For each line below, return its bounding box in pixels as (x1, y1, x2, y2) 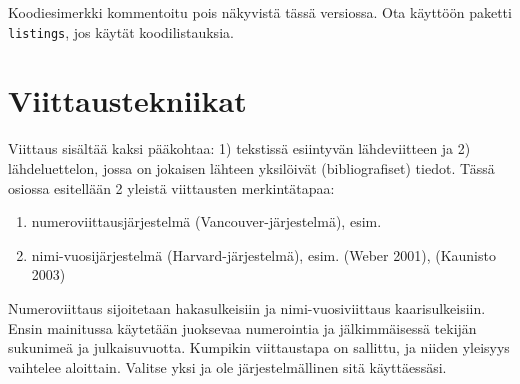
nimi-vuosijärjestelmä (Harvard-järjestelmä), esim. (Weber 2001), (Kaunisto (31, 244, 496, 265)
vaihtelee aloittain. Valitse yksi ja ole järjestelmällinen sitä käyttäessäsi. (8, 356, 447, 377)
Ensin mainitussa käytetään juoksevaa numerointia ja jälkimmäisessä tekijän (8, 317, 477, 338)
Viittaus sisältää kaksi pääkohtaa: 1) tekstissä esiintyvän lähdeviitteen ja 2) (8, 138, 471, 159)
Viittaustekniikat (8, 80, 247, 121)
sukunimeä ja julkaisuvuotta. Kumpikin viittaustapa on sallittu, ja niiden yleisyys (8, 337, 510, 358)
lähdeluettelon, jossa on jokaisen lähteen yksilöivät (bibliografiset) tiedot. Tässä (8, 157, 495, 178)
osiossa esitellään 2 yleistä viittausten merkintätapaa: (8, 177, 335, 198)
